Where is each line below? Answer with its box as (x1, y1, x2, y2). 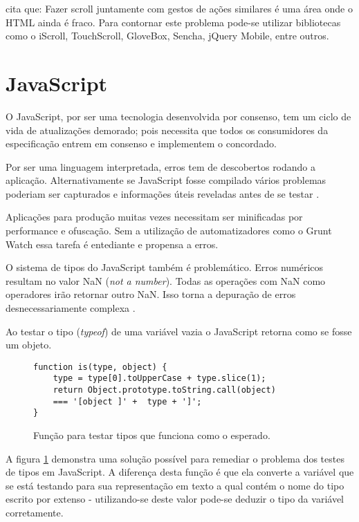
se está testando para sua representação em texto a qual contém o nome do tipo (6, 478, 344, 492)
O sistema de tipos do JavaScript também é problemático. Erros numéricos (6, 260, 324, 274)
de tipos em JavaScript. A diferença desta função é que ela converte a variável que (6, 465, 354, 479)
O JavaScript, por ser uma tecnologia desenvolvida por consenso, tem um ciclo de (6, 109, 351, 123)
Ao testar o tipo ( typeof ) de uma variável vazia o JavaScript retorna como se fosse (6, 324, 352, 338)
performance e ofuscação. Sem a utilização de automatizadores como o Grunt (6, 223, 332, 238)
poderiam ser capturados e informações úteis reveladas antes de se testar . (6, 186, 320, 201)
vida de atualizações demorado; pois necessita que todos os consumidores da (6, 122, 329, 137)
